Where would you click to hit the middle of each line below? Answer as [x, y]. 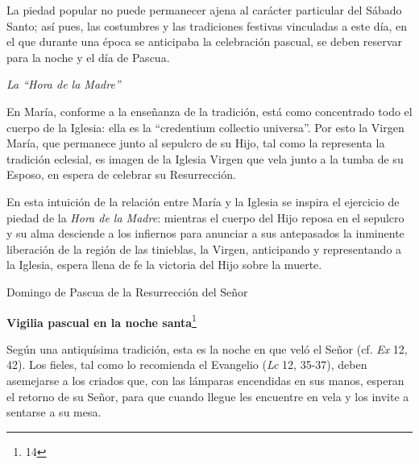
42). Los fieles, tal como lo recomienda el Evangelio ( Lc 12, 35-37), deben [187, 365]
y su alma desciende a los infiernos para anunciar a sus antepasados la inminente [205, 233]
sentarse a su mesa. [54, 412]
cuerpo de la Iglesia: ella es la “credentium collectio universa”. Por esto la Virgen [205, 127]
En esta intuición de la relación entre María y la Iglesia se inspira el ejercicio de [203, 201]
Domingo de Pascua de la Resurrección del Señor [127, 291]
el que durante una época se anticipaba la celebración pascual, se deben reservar [204, 41]
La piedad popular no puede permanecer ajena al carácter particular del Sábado [204, 10]
